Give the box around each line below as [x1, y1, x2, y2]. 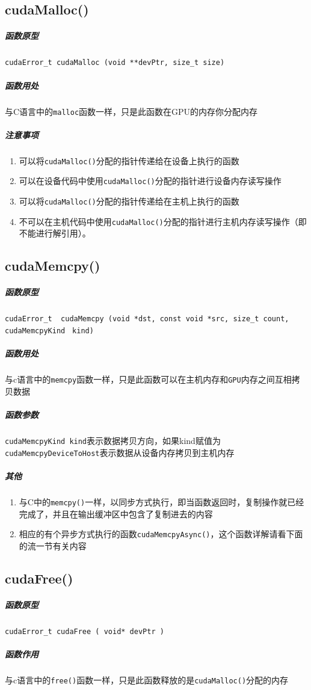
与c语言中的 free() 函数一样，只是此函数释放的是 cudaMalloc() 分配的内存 [5, 673, 289, 686]
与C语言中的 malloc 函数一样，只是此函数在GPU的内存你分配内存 [5, 105, 258, 117]
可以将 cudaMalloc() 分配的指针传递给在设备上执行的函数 [19, 154, 239, 167]
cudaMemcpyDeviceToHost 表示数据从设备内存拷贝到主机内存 [5, 446, 235, 458]
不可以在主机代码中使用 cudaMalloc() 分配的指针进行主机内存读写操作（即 [19, 215, 307, 227]
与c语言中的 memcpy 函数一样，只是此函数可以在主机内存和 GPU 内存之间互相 [5, 373, 292, 386]
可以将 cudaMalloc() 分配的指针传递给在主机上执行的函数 [19, 195, 239, 208]
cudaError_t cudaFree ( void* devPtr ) [5, 627, 164, 636]
